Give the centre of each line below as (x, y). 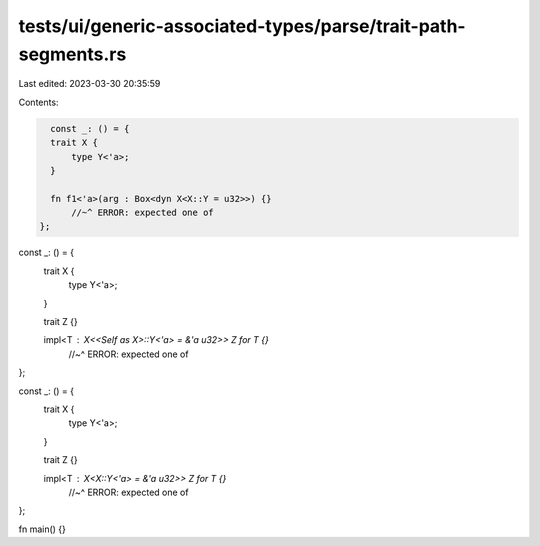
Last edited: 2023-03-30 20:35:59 (89, 84)
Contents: (38, 102)
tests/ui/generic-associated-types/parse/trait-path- (242, 26)
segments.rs (72, 54)
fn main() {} (42, 529)
